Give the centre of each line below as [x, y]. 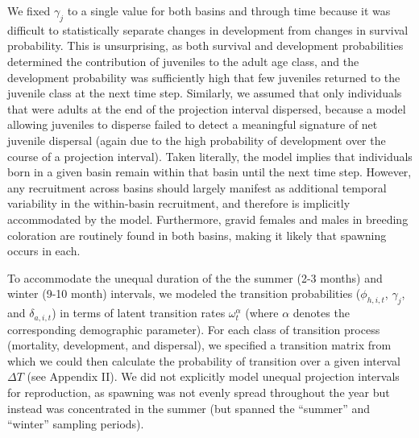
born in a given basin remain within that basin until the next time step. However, [209, 172]
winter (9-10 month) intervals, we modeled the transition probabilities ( [184, 293]
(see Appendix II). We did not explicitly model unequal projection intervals [213, 376]
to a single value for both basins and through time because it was [229, 10]
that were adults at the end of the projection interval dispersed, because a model [207, 108]
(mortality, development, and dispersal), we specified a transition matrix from [199, 345]
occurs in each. [44, 251]
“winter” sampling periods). [76, 424]
